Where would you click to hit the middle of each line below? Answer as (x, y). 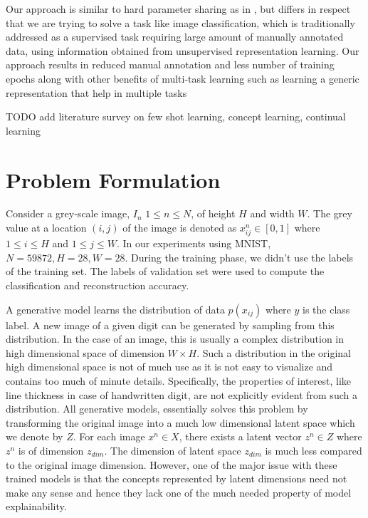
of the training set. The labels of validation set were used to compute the (165, 271)
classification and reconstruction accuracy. (98, 285)
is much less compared (314, 450)
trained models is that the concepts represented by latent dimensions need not (177, 478)
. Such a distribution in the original (274, 352)
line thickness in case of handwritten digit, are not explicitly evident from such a (182, 394)
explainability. (36, 506)
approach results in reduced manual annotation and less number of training (170, 64)
